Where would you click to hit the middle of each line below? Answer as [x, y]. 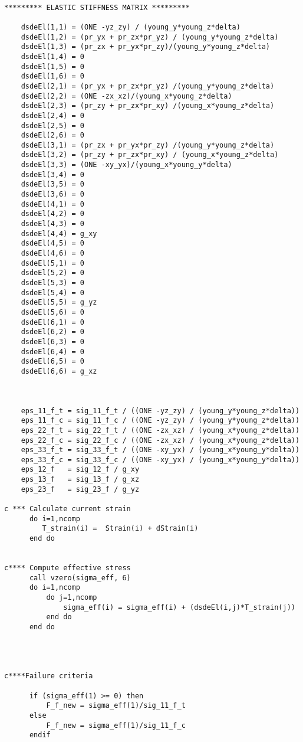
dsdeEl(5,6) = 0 [53, 312]
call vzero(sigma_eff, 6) [80, 578]
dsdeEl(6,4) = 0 [53, 352]
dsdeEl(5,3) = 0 [53, 283]
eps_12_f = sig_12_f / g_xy [80, 470]
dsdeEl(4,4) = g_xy [59, 233]
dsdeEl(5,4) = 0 [53, 292]
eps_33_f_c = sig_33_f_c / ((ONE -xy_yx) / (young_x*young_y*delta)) [160, 460]
